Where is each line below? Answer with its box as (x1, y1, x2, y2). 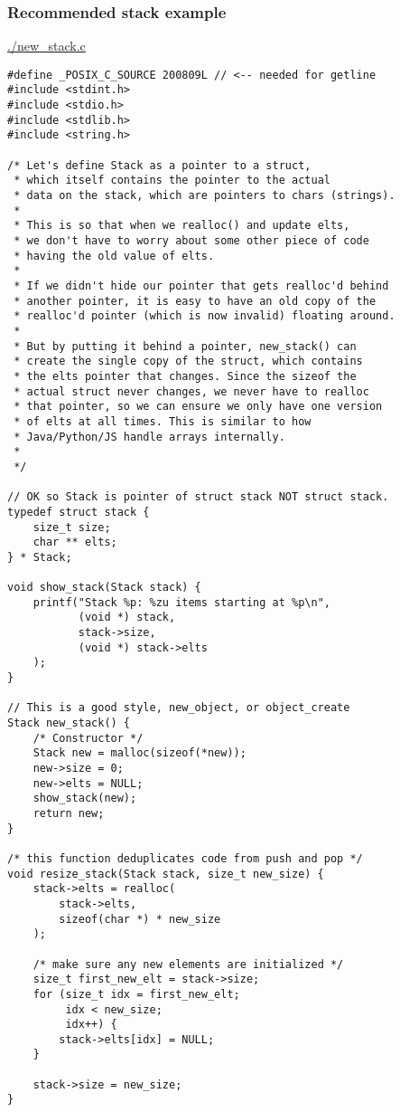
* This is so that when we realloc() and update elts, (14, 219, 350, 233)
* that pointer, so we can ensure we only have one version (14, 400, 383, 413)
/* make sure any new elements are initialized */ (33, 957, 344, 971)
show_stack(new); (33, 792, 137, 805)
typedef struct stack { (7, 505, 150, 518)
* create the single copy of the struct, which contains (14, 355, 363, 368)
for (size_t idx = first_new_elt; (33, 987, 240, 1001)
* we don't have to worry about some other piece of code (14, 234, 369, 248)
